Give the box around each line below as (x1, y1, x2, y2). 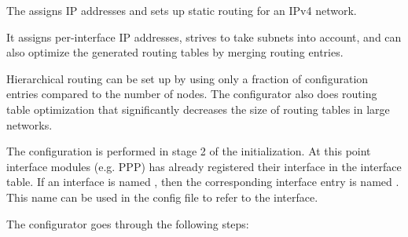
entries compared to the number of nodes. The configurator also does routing (6, 86, 377, 102)
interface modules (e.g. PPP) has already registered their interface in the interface (6, 158, 402, 174)
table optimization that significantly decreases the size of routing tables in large (6, 100, 390, 117)
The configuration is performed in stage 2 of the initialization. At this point (6, 143, 371, 159)
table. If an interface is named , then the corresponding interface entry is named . (6, 173, 399, 190)
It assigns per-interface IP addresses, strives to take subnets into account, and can (6, 28, 402, 45)
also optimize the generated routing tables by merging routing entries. (6, 44, 344, 60)
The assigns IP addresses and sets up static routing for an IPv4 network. (6, 2, 357, 18)
